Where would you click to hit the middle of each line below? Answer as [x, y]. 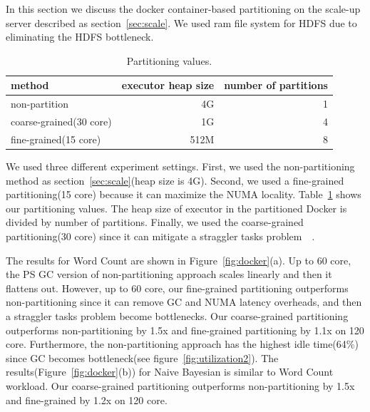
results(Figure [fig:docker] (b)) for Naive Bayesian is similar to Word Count [170, 372]
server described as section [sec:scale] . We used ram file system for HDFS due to [181, 22]
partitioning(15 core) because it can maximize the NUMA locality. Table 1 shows [184, 194]
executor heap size [168, 85]
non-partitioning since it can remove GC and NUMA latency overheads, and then [184, 302]
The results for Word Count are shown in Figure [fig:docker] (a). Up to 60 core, [179, 260]
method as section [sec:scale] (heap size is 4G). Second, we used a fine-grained [175, 180]
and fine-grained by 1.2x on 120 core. [87, 400]
